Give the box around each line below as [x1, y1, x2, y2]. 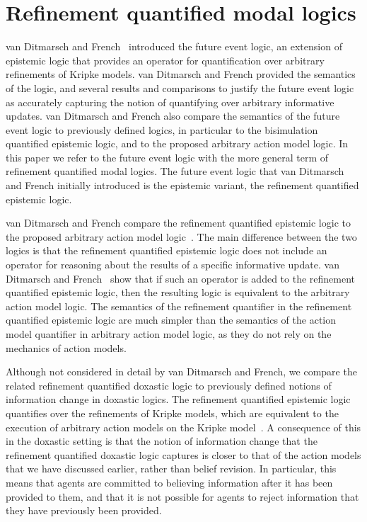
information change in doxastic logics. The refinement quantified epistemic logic [6, 392, 351, 407]
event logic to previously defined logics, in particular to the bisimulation [6, 122, 318, 137]
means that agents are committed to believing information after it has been [6, 475, 333, 489]
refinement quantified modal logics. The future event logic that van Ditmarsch [6, 164, 344, 178]
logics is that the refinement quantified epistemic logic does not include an [6, 243, 327, 258]
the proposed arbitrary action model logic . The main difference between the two [6, 229, 357, 244]
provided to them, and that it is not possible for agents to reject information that [6, 489, 359, 504]
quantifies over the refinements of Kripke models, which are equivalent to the [6, 405, 339, 420]
